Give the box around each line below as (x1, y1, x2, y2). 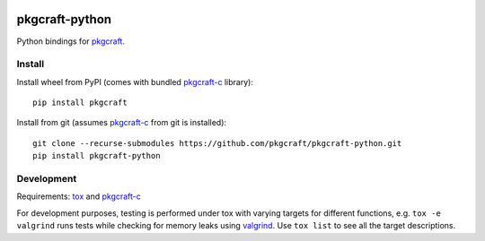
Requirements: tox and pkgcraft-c (16, 191, 141, 202)
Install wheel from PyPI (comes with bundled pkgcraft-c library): (16, 76, 253, 87)
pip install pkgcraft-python (32, 151, 161, 161)
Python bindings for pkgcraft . (16, 36, 126, 47)
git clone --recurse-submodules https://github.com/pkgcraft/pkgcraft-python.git (32, 138, 402, 148)
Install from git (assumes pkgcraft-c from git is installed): (16, 117, 227, 128)
